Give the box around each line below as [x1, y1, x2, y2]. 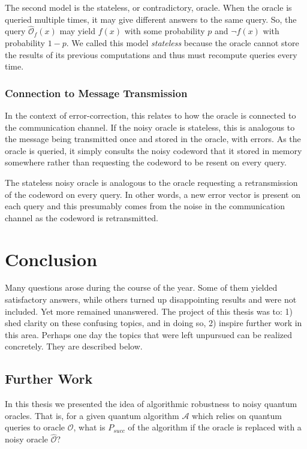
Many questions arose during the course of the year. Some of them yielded [5, 281, 278, 294]
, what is [73, 421, 106, 433]
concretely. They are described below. [5, 340, 143, 352]
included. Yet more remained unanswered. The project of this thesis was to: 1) [5, 305, 293, 317]
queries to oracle [5, 421, 65, 433]
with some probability [124, 25, 205, 37]
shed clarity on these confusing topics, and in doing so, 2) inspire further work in [5, 317, 302, 329]
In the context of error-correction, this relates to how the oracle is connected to [5, 109, 296, 121]
